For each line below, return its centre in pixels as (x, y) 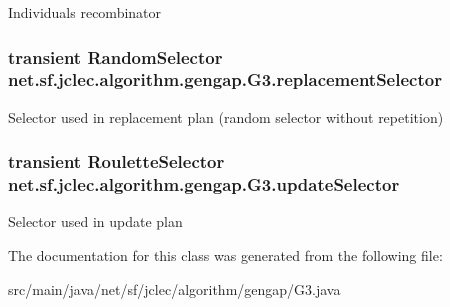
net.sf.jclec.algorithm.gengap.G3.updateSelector (204, 184)
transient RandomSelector (115, 56)
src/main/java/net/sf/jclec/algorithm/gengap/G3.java (174, 288)
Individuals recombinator (85, 12)
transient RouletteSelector (116, 161)
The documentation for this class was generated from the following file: (225, 255)
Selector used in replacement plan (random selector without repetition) (226, 116)
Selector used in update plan (95, 221)
